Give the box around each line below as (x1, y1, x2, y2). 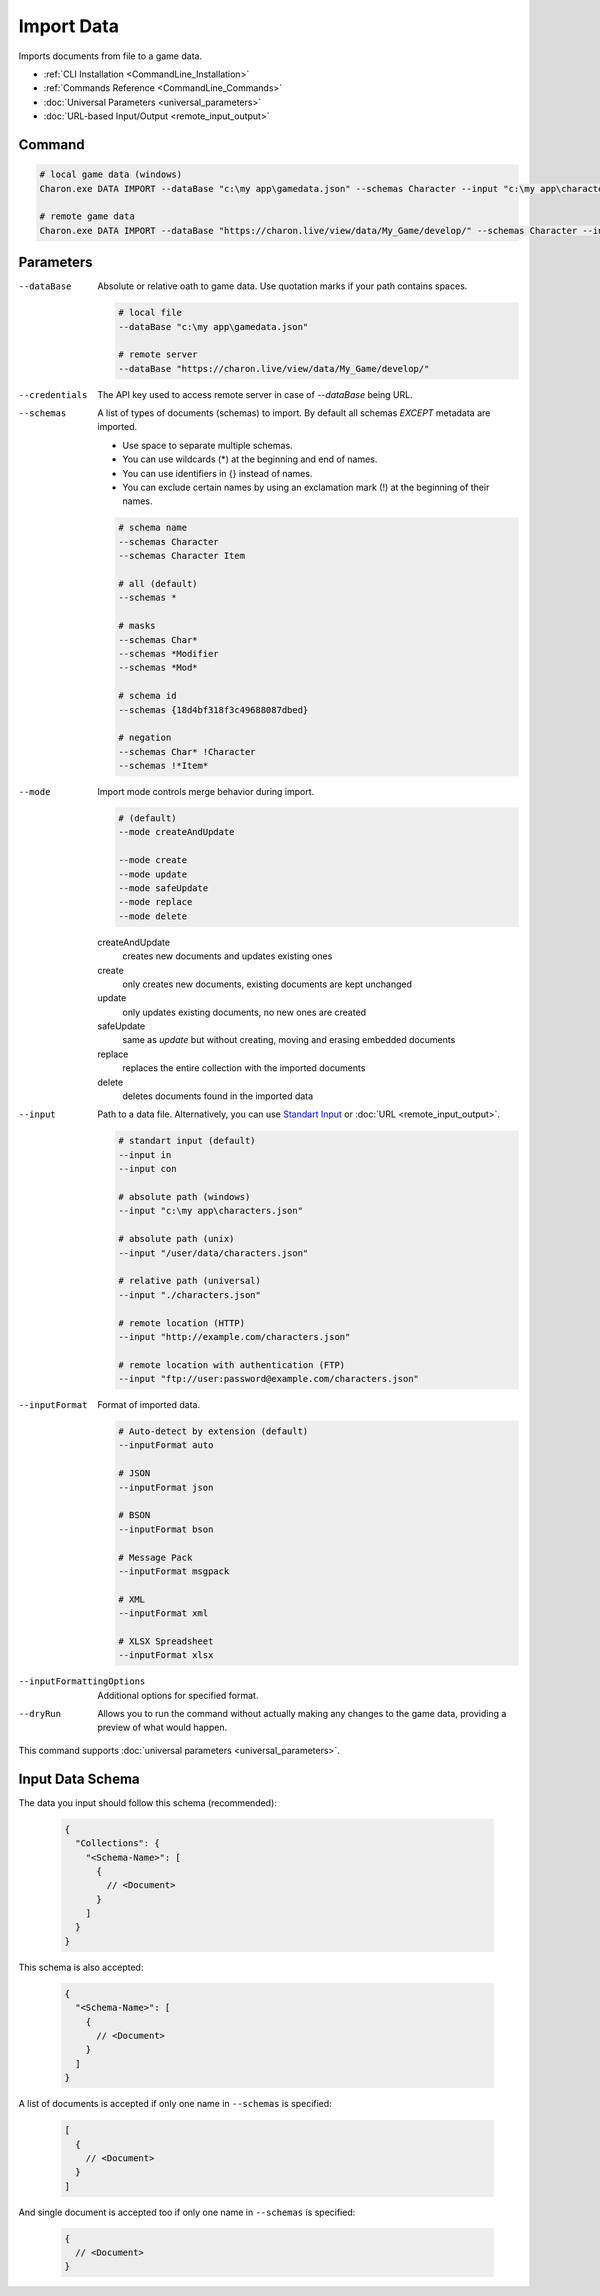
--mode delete (118, 910, 188, 922)
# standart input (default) (118, 1135, 256, 1147)
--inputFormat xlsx (118, 1650, 214, 1661)
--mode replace (118, 896, 193, 908)
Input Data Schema (18, 1770, 140, 1787)
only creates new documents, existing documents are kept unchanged (122, 978, 413, 990)
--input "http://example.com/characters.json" (118, 1331, 351, 1342)
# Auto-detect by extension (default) (118, 1426, 309, 1437)
